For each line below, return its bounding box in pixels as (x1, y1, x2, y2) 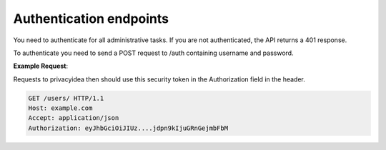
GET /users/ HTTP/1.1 (28, 94, 104, 102)
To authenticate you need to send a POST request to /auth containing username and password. (13, 49, 294, 57)
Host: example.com (28, 104, 93, 112)
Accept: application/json (28, 114, 119, 122)
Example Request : (13, 61, 69, 71)
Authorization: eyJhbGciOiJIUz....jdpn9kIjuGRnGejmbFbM (28, 124, 229, 132)
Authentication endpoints (13, 11, 169, 26)
